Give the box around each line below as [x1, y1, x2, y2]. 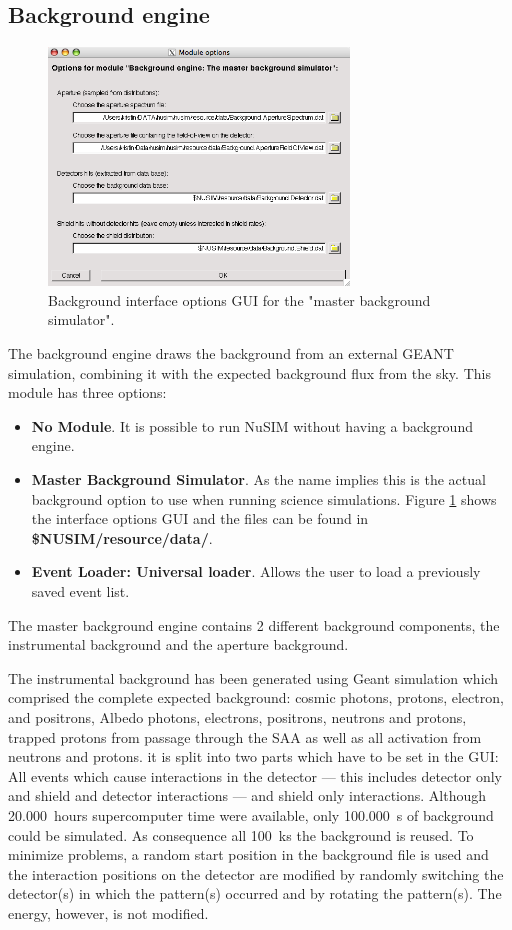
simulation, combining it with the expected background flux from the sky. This [8, 362, 491, 383]
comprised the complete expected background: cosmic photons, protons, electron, [8, 687, 504, 708]
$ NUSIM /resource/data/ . [31, 527, 213, 548]
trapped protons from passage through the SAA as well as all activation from [8, 726, 482, 747]
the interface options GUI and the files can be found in [31, 508, 369, 529]
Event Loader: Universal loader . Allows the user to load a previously [31, 561, 481, 582]
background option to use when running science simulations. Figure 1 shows [31, 488, 497, 509]
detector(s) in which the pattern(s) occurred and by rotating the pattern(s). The [8, 883, 502, 904]
